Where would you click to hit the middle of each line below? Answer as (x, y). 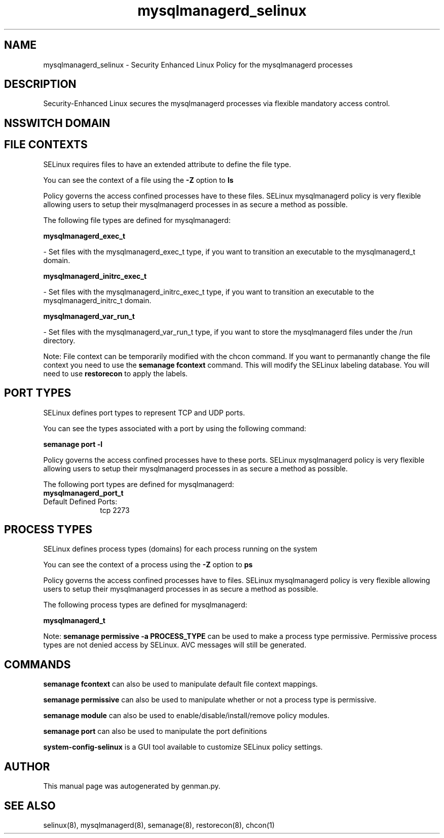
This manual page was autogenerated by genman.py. (132, 786)
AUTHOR (27, 766)
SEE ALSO (30, 805)
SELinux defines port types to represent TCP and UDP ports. (144, 412)
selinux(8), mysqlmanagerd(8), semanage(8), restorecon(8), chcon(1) (159, 825)
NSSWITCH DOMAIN (57, 123)
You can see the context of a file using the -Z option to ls (138, 180)
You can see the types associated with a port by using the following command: (175, 428)
